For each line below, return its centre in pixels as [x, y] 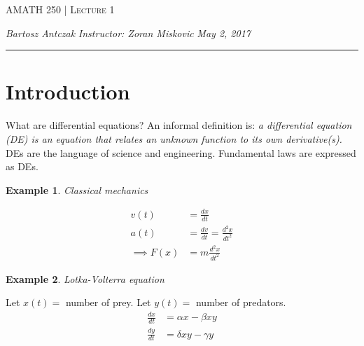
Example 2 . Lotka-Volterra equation [85, 278]
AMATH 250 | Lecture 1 [60, 9]
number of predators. [241, 302]
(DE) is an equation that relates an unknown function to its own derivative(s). [174, 138]
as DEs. [22, 166]
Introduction [68, 91]
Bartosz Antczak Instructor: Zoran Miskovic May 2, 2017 [128, 33]
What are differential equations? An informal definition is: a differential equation [179, 125]
